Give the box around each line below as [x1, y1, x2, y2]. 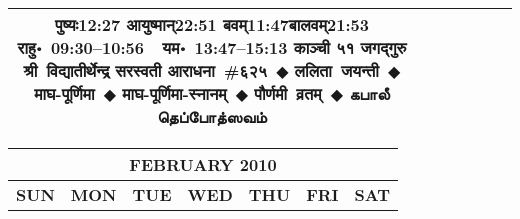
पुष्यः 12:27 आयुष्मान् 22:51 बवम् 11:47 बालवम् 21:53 [55, 13, 369, 36]
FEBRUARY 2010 [129, 153, 277, 176]
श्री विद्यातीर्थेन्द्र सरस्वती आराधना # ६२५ [23, 59, 267, 82]
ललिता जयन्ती [294, 59, 379, 82]
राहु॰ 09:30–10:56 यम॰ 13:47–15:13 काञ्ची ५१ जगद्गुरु [17, 36, 407, 59]
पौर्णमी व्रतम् [254, 82, 322, 105]
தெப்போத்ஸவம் [157, 105, 267, 128]
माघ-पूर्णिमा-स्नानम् [122, 82, 227, 105]
